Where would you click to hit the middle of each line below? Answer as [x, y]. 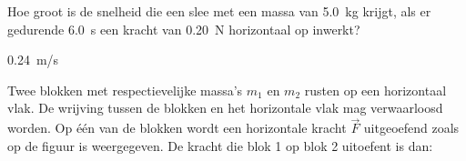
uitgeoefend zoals [411, 128]
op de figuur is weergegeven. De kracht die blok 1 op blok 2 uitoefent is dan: [220, 145]
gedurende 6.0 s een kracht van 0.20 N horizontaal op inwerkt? [184, 29]
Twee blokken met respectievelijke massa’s [125, 90]
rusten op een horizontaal [375, 90]
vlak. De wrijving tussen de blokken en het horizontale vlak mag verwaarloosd [225, 108]
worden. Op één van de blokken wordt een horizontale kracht [177, 128]
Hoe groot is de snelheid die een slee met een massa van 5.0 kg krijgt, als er [219, 11]
